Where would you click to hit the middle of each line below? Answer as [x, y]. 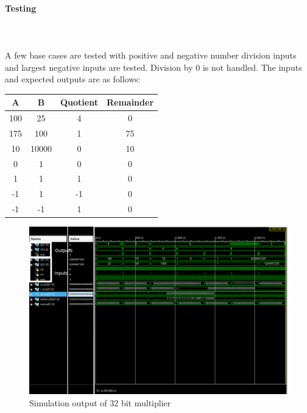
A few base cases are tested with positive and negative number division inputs [151, 55]
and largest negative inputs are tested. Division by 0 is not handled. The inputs [153, 67]
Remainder [130, 102]
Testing [21, 8]
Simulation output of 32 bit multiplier [100, 402]
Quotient [79, 102]
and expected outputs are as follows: [73, 79]
